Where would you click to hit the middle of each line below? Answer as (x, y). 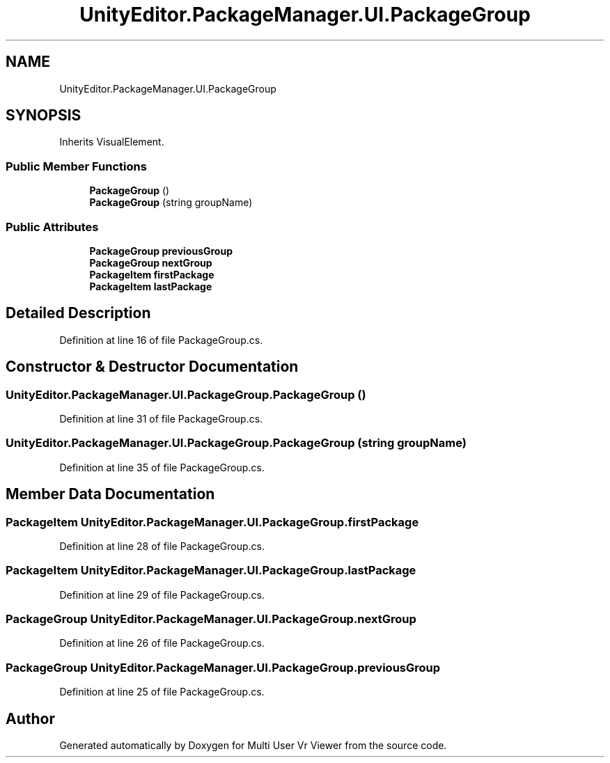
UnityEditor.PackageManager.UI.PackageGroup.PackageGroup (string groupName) (236, 443)
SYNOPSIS (44, 116)
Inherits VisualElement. (112, 142)
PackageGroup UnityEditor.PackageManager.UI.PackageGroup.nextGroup (211, 619)
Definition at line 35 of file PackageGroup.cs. (162, 467)
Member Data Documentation (110, 494)
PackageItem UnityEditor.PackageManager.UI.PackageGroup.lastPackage (211, 571)
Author (30, 718)
